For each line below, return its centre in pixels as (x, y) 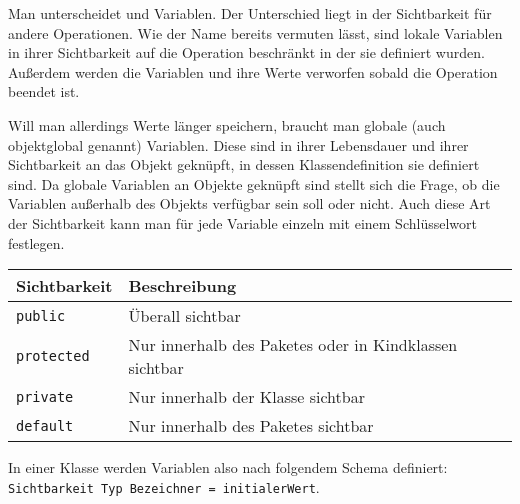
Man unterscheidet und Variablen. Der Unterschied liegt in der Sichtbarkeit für (250, 13)
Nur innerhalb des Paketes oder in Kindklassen (293, 345)
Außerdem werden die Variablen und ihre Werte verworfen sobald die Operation (253, 71)
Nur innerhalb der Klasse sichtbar (246, 397)
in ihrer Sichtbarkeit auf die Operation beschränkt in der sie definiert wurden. (246, 52)
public (41, 315)
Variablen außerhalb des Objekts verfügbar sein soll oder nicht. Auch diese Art (249, 203)
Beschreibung (182, 286)
